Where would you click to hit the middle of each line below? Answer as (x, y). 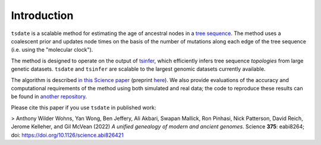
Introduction (42, 15)
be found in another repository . (49, 97)
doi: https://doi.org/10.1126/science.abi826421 (67, 135)
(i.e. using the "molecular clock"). (52, 50)
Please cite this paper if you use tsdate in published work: (84, 108)
